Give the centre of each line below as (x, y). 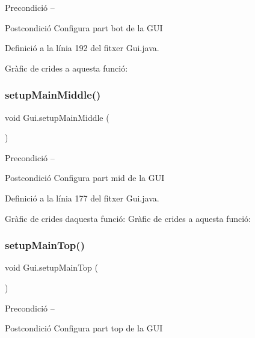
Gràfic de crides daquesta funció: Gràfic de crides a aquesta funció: (128, 218)
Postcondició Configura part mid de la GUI (85, 178)
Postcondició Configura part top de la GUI (84, 328)
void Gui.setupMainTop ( (51, 267)
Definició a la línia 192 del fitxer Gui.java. (82, 48)
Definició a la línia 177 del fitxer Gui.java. (82, 198)
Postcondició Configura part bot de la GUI (84, 27)
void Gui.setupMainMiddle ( (57, 117)
